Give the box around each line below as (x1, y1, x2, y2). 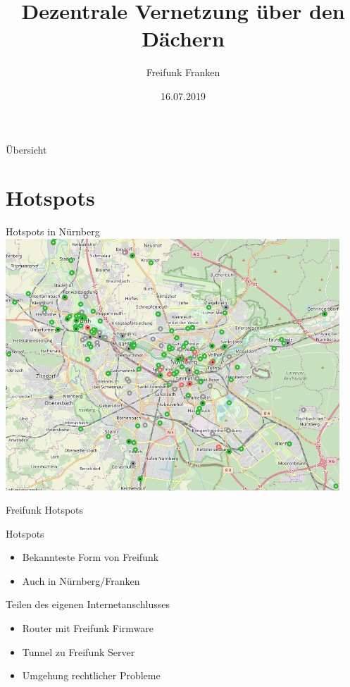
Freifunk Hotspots (6, 502, 84, 517)
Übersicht (6, 142, 47, 156)
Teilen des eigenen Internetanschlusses (6, 597, 170, 612)
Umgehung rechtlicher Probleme (22, 668, 161, 683)
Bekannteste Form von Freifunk (22, 550, 159, 564)
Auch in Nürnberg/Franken (22, 573, 140, 588)
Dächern (142, 24, 225, 53)
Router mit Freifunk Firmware (22, 621, 154, 636)
